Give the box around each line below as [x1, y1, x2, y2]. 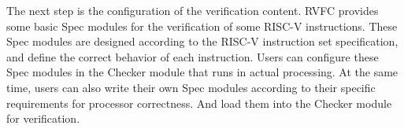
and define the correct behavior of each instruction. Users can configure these [6, 48, 379, 64]
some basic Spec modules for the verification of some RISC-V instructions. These [6, 17, 398, 34]
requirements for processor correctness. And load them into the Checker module [6, 94, 392, 111]
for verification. [6, 110, 80, 127]
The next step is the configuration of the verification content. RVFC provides [6, 2, 379, 18]
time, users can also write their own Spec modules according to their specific [6, 79, 376, 95]
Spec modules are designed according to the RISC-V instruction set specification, [6, 33, 398, 50]
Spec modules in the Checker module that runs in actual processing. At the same [6, 64, 398, 80]
